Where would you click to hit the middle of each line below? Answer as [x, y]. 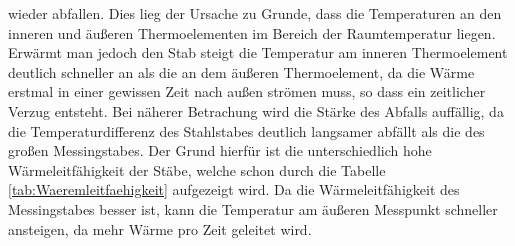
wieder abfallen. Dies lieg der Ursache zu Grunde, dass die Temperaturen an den [255, 13]
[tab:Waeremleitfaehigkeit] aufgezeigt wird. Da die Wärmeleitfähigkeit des [234, 189]
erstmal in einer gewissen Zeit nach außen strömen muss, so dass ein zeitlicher [247, 91]
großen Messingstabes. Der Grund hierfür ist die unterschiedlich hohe [220, 150]
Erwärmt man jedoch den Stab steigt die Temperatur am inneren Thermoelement [258, 52]
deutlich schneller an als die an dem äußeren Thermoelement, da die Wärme [241, 71]
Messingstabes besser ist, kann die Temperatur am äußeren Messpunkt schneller [253, 208]
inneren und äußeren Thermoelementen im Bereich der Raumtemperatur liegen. [252, 32]
